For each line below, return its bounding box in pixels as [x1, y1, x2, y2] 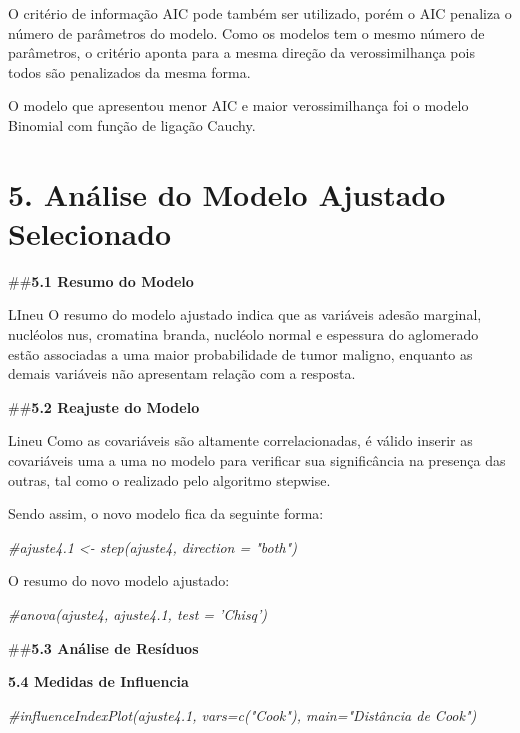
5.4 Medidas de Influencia [8, 671, 189, 692]
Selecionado [8, 212, 172, 253]
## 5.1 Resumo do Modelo [8, 270, 194, 291]
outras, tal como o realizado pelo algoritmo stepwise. [8, 469, 331, 490]
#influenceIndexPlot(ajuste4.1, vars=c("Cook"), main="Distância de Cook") [8, 704, 477, 725]
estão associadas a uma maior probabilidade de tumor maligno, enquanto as [8, 343, 473, 364]
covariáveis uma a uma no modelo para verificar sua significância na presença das [8, 450, 506, 471]
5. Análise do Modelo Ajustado [8, 173, 446, 214]
